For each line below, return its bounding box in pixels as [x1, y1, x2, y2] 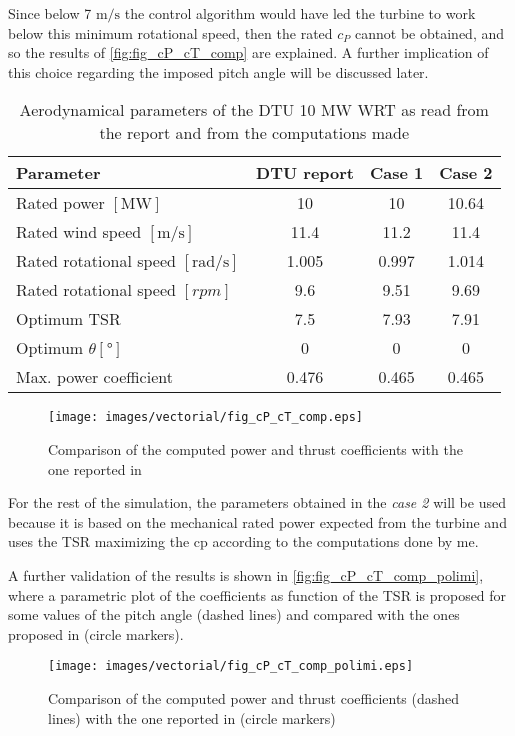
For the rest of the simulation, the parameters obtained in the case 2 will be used [8, 492, 506, 513]
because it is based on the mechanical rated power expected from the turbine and [8, 511, 507, 532]
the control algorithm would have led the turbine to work [124, 3, 476, 23]
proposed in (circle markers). [8, 623, 184, 644]
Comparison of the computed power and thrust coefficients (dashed [48, 688, 460, 709]
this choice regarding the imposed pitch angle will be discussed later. [8, 61, 429, 82]
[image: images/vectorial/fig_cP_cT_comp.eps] [48, 410, 363, 425]
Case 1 [369, 161, 424, 185]
